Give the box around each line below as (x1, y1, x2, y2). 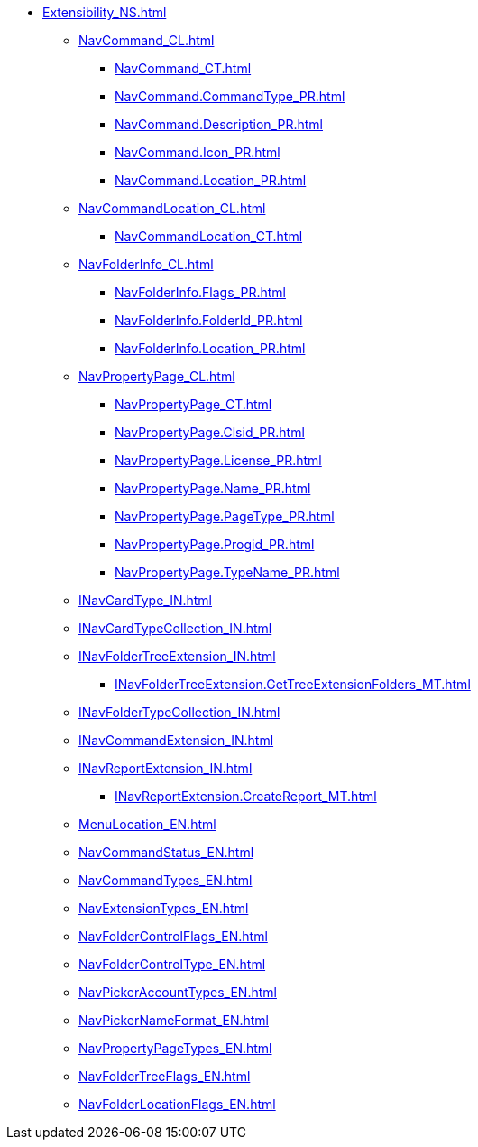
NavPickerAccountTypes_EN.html (78, 984, 277, 1000)
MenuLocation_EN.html (78, 816, 216, 832)
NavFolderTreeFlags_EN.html (78, 1068, 251, 1084)
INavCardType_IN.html (78, 592, 213, 608)
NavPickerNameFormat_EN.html (78, 1012, 269, 1028)
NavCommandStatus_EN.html (78, 844, 254, 860)
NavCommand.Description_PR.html (115, 117, 323, 132)
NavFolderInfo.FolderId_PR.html (115, 312, 303, 328)
